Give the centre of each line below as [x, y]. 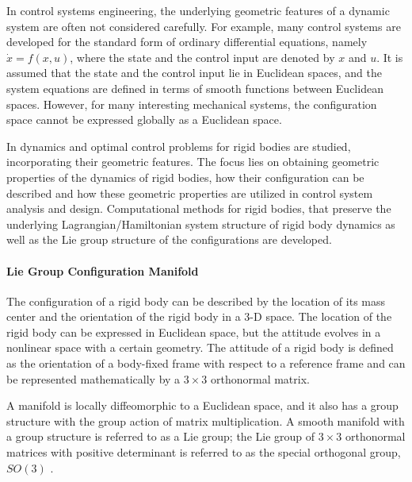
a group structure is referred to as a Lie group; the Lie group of [161, 436]
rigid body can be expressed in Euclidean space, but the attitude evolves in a [194, 332]
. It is [390, 57]
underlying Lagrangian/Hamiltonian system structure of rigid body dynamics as [201, 224]
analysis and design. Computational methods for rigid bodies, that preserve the [199, 208]
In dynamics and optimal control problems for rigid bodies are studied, [179, 146]
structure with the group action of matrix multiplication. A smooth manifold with [206, 420]
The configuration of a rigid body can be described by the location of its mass [196, 301]
